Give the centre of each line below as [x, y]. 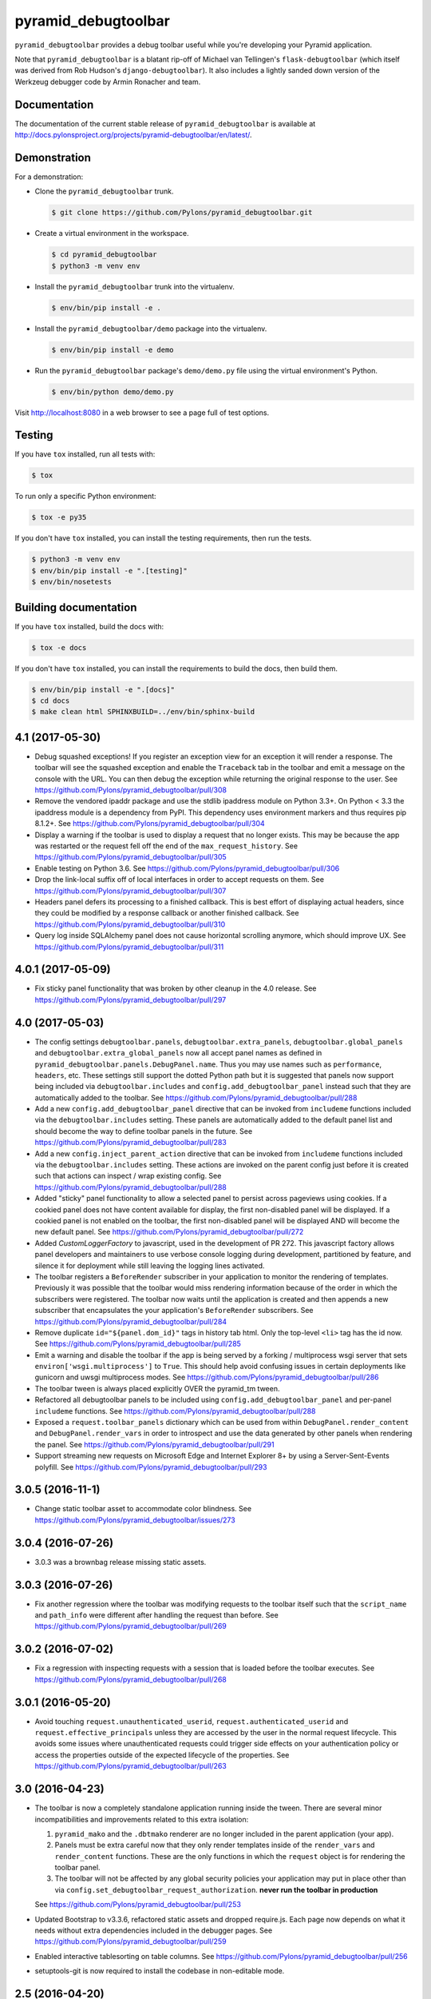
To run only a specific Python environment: [85, 497]
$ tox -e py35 [59, 517]
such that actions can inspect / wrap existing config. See [128, 1176]
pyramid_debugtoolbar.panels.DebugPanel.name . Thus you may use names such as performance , [208, 1064]
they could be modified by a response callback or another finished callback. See [167, 913]
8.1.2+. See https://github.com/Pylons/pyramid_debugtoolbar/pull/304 [150, 824]
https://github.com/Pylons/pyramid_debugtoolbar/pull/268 [130, 1679]
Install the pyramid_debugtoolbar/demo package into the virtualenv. [151, 329]
